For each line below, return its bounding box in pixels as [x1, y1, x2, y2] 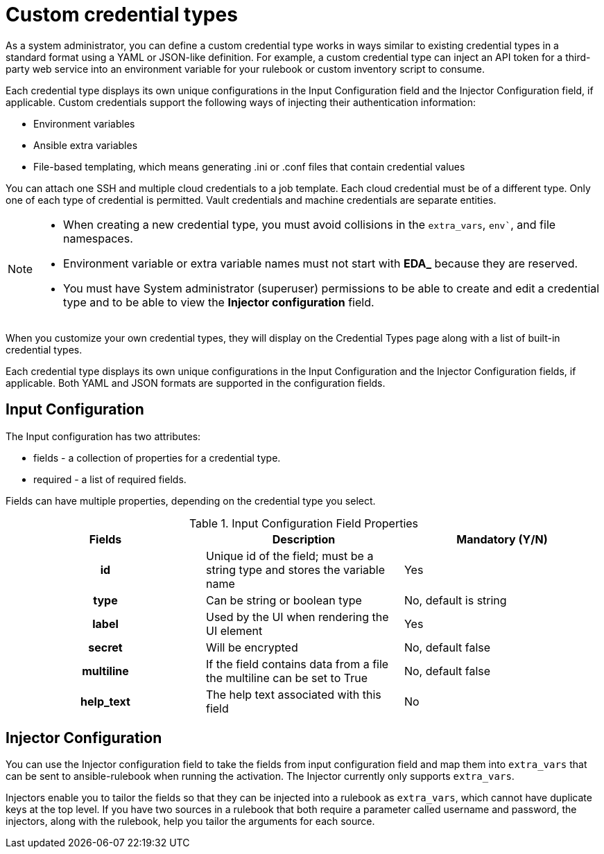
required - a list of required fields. [33, 473, 187, 485]
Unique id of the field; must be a [205, 548, 374, 563]
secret [88, 640, 123, 654]
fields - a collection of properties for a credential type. [33, 451, 281, 464]
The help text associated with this [205, 687, 381, 701]
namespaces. [63, 231, 133, 245]
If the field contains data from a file [205, 656, 389, 671]
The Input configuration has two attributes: [6, 430, 201, 442]
